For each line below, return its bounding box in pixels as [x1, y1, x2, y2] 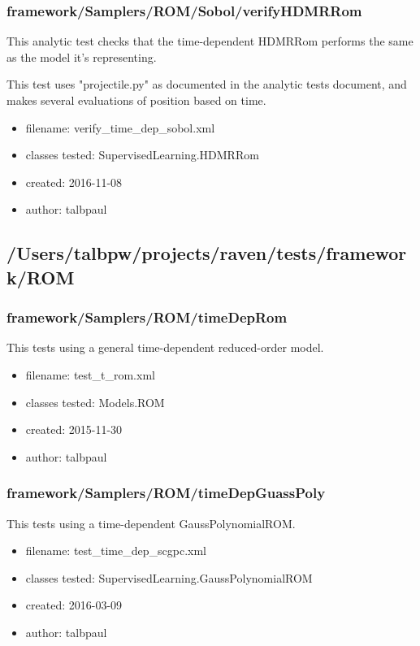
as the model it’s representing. [6, 48, 157, 65]
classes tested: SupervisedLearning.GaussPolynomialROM [25, 569, 313, 586]
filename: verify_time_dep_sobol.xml [25, 119, 215, 136]
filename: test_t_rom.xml [25, 366, 155, 383]
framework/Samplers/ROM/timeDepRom [6, 307, 288, 327]
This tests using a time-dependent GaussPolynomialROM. [6, 514, 296, 531]
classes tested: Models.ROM [25, 393, 165, 410]
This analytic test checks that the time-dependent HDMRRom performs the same [6, 33, 414, 50]
